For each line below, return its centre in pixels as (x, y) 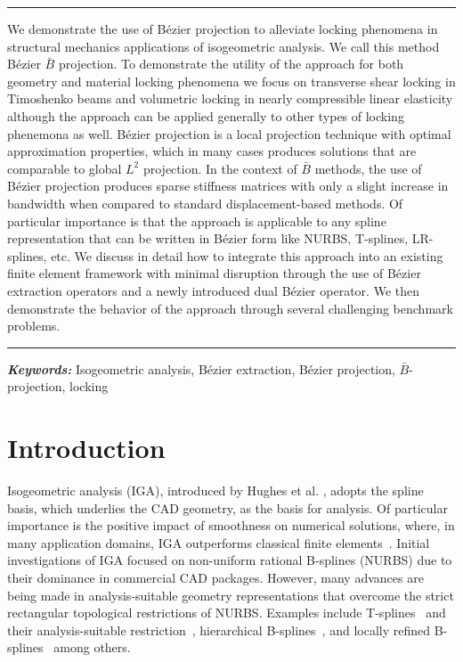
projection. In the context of (220, 168)
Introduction (86, 448)
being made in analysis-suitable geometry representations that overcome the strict (231, 595)
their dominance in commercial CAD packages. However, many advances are (215, 577)
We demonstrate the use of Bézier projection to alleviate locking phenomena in (223, 29)
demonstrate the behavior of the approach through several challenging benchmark (230, 308)
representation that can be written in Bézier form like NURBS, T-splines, (208, 238)
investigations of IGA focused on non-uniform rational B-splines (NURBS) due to (230, 560)
